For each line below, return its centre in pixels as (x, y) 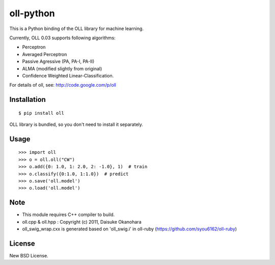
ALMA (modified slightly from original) (62, 68)
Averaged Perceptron (45, 54)
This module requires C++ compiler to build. (68, 215)
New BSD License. (29, 256)
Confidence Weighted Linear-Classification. (68, 75)
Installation (28, 100)
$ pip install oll (42, 113)
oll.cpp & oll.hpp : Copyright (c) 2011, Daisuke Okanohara (82, 222)
